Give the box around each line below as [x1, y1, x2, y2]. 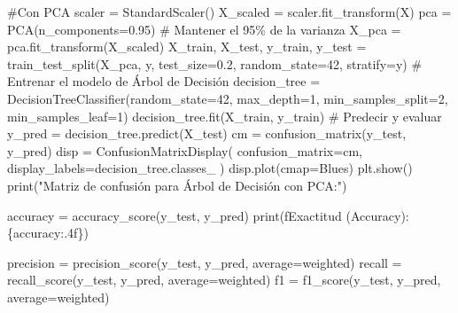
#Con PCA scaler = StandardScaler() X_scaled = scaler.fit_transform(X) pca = [7, 3, 452, 20]
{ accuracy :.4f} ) [7, 223, 89, 242]
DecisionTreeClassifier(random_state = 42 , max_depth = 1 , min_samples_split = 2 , [7, 89, 448, 107]
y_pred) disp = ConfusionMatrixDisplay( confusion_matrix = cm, [7, 141, 362, 160]
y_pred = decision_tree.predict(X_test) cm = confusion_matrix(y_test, [7, 124, 407, 143]
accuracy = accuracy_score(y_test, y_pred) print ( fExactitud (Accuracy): [7, 206, 409, 224]
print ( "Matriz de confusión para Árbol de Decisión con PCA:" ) [7, 176, 347, 194]
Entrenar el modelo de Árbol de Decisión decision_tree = [7, 72, 321, 90]
